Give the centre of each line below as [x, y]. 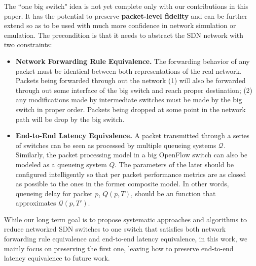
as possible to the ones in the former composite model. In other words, [122, 184]
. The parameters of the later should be [174, 164]
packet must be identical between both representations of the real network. [128, 71]
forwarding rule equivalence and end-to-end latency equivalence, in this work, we [126, 239]
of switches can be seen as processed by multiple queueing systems [116, 145]
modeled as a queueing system [61, 164]
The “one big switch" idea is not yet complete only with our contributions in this [126, 6]
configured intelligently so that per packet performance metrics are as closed [131, 174]
